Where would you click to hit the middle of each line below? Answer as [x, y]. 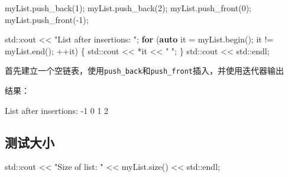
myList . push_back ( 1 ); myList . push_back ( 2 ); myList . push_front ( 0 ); [128, 8]
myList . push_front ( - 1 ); [47, 19]
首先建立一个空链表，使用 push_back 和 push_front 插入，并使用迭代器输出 [145, 71]
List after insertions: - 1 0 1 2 [57, 110]
